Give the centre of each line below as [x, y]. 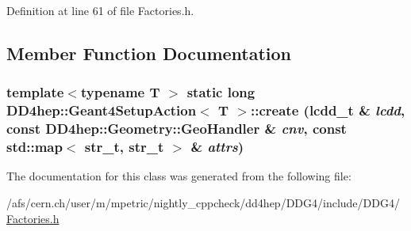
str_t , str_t [124, 147]
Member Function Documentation [149, 53]
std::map [35, 147]
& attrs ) [217, 147]
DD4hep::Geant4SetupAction [102, 110]
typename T [120, 92]
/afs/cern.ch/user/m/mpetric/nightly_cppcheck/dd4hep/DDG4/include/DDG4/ [203, 202]
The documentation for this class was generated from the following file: [179, 176]
